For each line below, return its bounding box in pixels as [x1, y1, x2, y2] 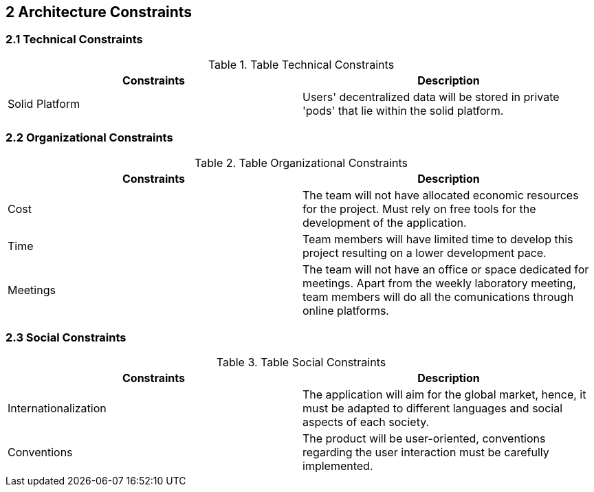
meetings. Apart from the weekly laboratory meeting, [302, 276, 576, 290]
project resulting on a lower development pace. [302, 245, 547, 260]
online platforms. [302, 303, 389, 317]
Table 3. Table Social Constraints [216, 355, 386, 370]
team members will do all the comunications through [302, 289, 574, 304]
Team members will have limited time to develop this [302, 232, 573, 246]
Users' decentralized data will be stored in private [302, 89, 560, 104]
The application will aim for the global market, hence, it [302, 388, 586, 402]
